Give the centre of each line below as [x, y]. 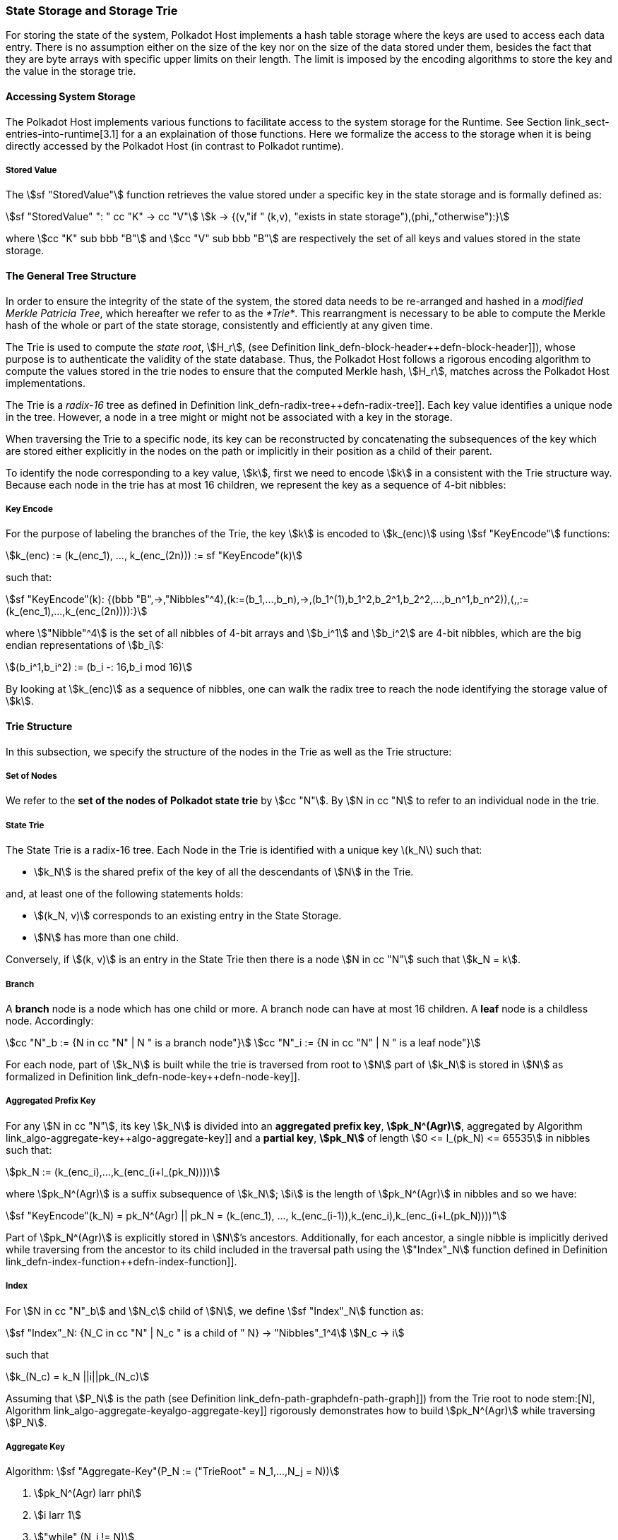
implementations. [46, 383]
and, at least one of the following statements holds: [125, 894]
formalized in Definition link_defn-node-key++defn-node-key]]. [153, 1076]
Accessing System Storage [71, 96]
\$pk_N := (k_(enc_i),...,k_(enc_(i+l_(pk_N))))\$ [113, 1171]
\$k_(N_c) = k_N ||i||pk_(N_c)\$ [78, 1376]
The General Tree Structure [71, 275]
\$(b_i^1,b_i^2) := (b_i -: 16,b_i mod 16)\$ [99, 667]
